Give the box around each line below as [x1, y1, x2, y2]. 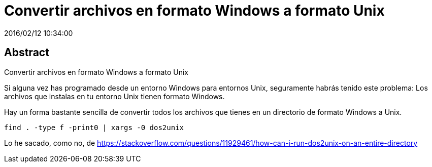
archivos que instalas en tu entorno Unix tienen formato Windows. [4, 92, 225, 101]
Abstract [4, 46, 49, 59]
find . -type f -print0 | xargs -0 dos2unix [4, 123, 184, 132]
